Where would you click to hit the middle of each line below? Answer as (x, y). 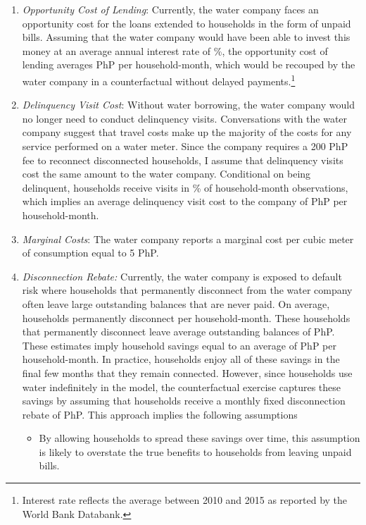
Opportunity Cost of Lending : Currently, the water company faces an (170, 9)
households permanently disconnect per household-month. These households (186, 317)
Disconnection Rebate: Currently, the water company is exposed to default (182, 276)
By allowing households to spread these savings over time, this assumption (200, 438)
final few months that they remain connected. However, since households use (187, 372)
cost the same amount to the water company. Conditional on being (166, 174)
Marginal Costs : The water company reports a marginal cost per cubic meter (188, 239)
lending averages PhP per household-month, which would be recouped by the (189, 64)
